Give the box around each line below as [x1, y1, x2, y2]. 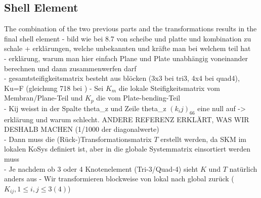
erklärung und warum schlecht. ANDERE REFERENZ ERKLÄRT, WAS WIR [4, 114, 249, 124]
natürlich [229, 163, 257, 174]
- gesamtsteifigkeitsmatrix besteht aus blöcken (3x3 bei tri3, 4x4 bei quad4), [4, 73, 240, 83]
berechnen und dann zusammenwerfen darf [4, 63, 137, 73]
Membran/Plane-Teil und [4, 92, 83, 103]
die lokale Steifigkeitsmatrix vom [118, 82, 220, 93]
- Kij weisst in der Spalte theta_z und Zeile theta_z [4, 103, 166, 113]
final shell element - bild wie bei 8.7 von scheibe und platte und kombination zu [4, 33, 251, 43]
